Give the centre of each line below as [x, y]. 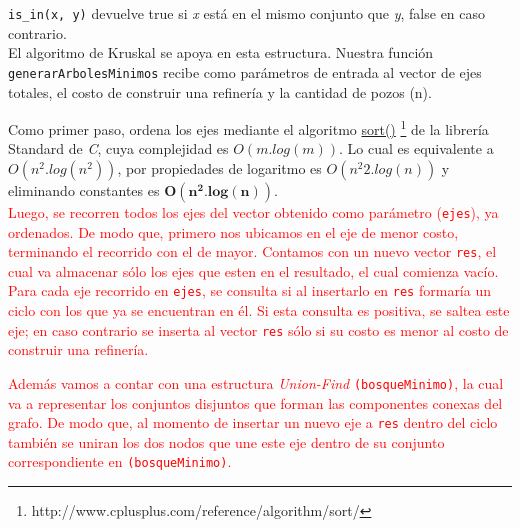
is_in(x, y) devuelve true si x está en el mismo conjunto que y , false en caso [247, 13]
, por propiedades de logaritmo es [219, 167]
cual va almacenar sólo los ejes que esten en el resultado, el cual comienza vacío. [253, 270]
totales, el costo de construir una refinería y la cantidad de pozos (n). [220, 91]
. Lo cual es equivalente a [416, 148]
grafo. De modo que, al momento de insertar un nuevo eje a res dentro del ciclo [253, 422]
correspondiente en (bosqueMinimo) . [120, 461]
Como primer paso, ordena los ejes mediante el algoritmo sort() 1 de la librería [248, 127]
